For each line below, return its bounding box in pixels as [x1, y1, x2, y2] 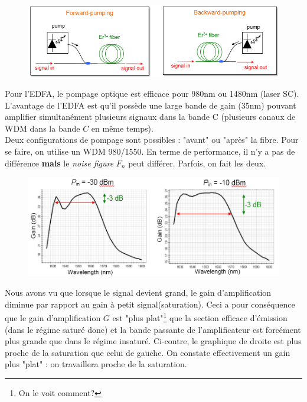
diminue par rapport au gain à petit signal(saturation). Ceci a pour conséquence [5, 298, 295, 310]
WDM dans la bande [5, 122, 80, 134]
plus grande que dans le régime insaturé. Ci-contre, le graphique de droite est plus [5, 335, 302, 347]
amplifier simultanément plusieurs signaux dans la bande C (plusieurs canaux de [5, 110, 296, 123]
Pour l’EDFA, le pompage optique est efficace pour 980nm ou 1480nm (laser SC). [5, 87, 299, 100]
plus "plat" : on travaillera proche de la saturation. [5, 358, 187, 370]
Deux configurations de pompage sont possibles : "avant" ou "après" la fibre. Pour [5, 133, 299, 146]
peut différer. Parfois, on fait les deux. [128, 156, 266, 169]
